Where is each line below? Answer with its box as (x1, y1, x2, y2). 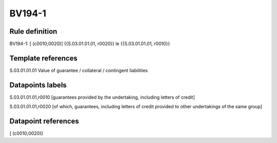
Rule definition (9, 27, 57, 36)
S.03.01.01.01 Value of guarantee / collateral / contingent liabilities (9, 67, 148, 74)
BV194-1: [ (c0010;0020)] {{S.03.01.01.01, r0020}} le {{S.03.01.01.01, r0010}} (9, 41, 170, 47)
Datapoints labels (9, 81, 67, 89)
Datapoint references (9, 117, 80, 126)
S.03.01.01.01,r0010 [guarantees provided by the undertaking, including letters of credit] (9, 94, 195, 100)
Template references (9, 54, 78, 62)
